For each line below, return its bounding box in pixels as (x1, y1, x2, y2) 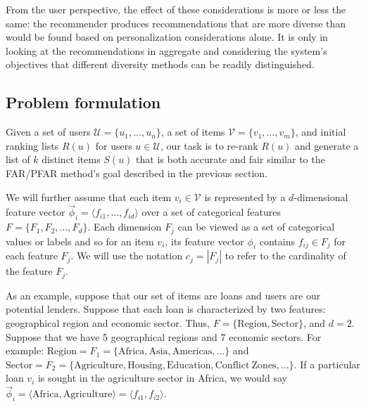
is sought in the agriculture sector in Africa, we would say (37, 370, 287, 385)
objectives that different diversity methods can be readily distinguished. (6, 57, 315, 72)
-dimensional (294, 189, 348, 204)
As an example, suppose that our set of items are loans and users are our (6, 288, 321, 302)
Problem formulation (6, 91, 161, 113)
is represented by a (204, 189, 286, 204)
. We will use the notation (70, 248, 183, 263)
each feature (6, 248, 58, 263)
